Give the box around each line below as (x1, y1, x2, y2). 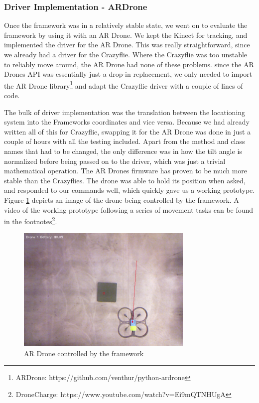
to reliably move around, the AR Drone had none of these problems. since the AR (4, 59, 254, 69)
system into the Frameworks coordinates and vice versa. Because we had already (4, 117, 250, 127)
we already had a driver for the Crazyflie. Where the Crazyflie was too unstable (4, 49, 248, 59)
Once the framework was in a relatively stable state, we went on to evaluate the (4, 20, 248, 30)
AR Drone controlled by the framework (24, 348, 144, 358)
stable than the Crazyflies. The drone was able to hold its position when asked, (4, 175, 246, 185)
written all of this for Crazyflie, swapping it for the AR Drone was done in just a (4, 126, 251, 136)
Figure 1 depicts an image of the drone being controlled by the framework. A (4, 194, 239, 205)
